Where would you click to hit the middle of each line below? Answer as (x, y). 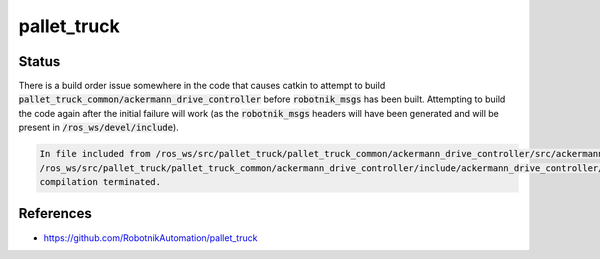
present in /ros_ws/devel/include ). (98, 127)
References (55, 213)
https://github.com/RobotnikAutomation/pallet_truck (150, 237)
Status (39, 61)
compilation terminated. (100, 181)
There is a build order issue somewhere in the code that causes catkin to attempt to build (202, 86)
